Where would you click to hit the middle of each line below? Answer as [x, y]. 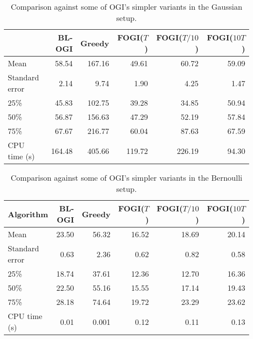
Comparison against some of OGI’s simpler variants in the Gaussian [126, 7]
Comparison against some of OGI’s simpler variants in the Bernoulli [126, 178]
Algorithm [28, 214]
